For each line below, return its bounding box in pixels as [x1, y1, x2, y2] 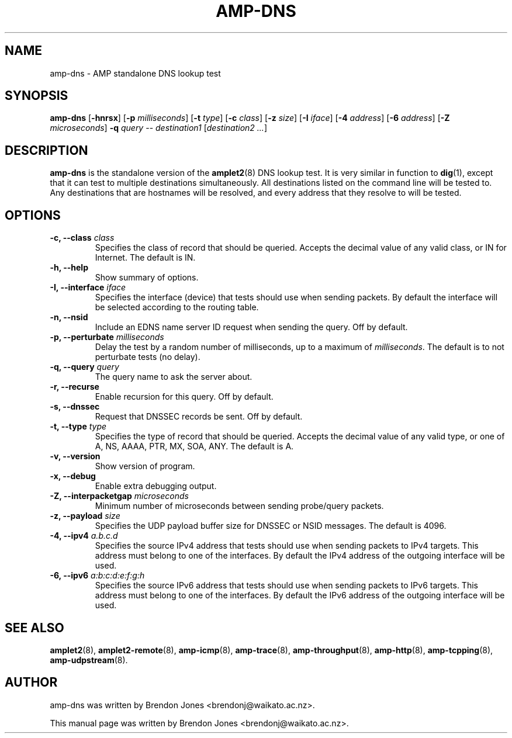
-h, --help [50, 262, 88, 273]
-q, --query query [50, 362, 119, 372]
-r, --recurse [50, 382, 99, 392]
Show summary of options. [95, 272, 199, 283]
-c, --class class [50, 233, 115, 243]
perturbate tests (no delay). [95, 352, 200, 362]
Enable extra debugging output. [95, 481, 217, 491]
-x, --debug [50, 471, 96, 481]
